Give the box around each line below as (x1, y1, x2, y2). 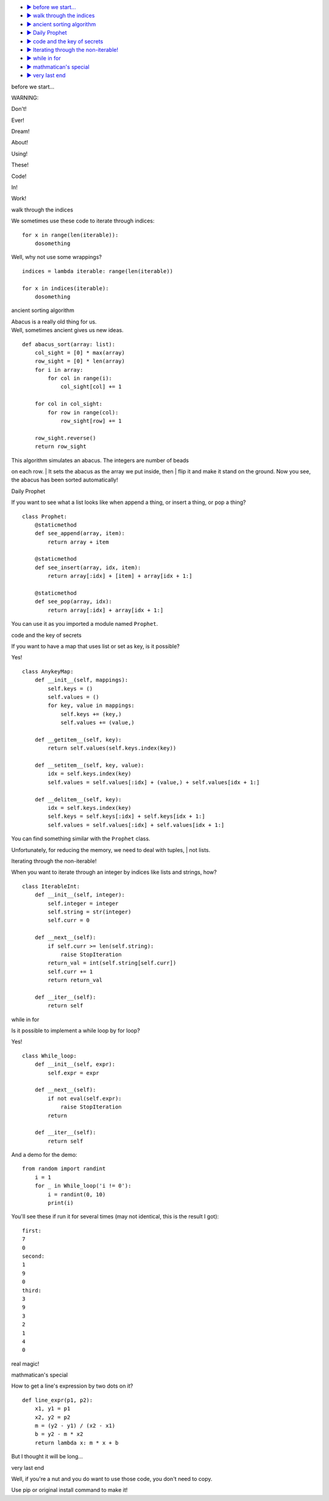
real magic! (11, 1360, 40, 1368)
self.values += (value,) (60, 719, 135, 726)
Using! (11, 150, 28, 157)
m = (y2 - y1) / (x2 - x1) (34, 1422, 116, 1429)
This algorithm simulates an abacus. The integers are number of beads (11, 456, 189, 464)
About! (11, 139, 29, 146)
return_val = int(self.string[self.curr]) (48, 960, 177, 967)
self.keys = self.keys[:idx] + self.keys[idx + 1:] (48, 813, 205, 820)
